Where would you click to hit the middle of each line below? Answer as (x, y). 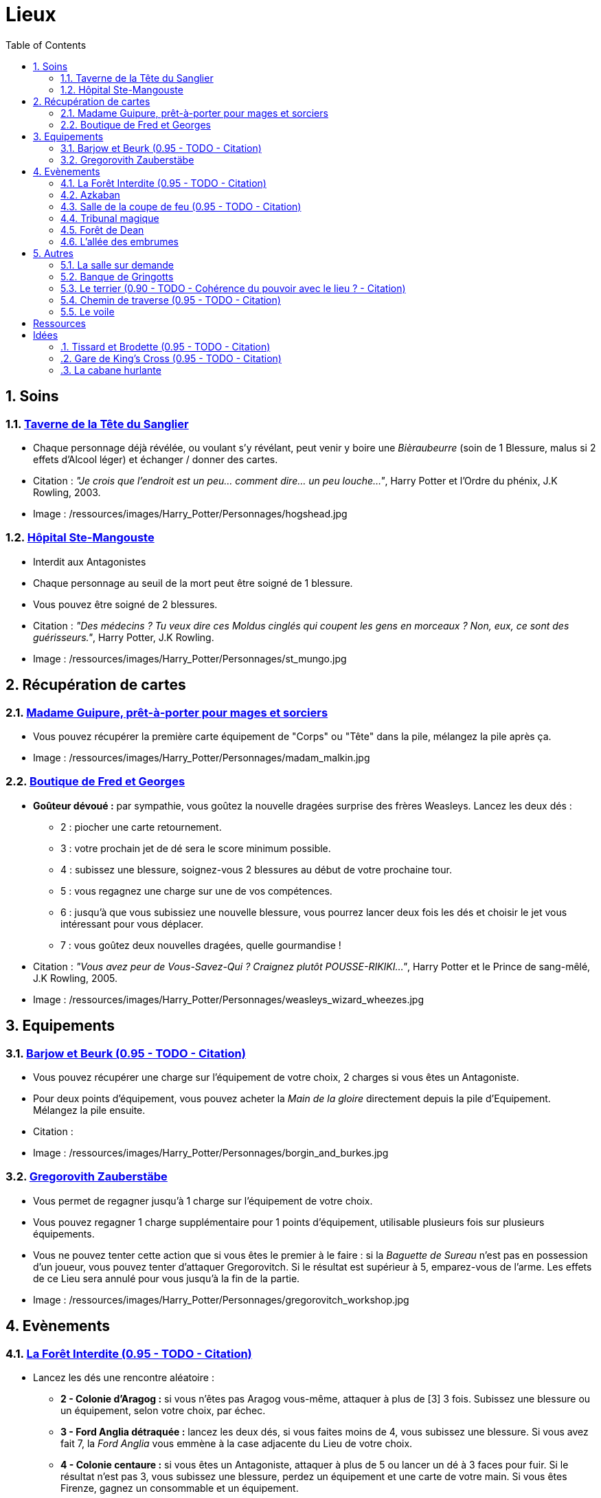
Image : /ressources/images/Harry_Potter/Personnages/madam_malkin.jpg (202, 757)
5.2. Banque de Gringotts (117, 276)
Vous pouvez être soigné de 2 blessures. (125, 604)
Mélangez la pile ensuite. (89, 1110)
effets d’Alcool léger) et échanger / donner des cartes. (156, 459)
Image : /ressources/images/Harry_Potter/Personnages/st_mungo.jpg (190, 658)
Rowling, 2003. (67, 492)
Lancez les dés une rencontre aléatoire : (124, 1377)
